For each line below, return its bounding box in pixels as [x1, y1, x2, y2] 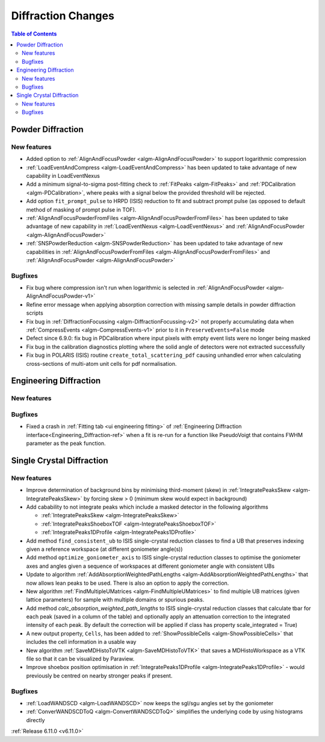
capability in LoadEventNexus [26, 172, 101, 179]
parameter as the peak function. [26, 440, 106, 447]
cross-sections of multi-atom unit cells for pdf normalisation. [26, 360, 177, 367]
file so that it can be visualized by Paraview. [26, 655, 135, 662]
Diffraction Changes [11, 9, 114, 22]
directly [26, 716, 45, 723]
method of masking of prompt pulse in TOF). [26, 206, 137, 213]
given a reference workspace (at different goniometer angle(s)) [26, 545, 183, 553]
